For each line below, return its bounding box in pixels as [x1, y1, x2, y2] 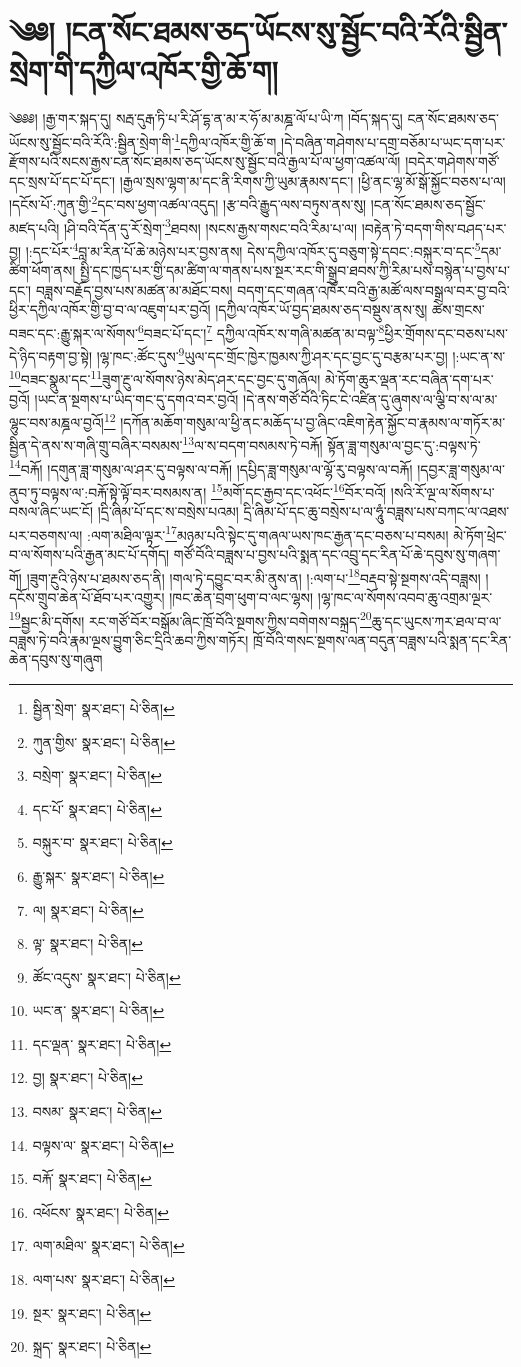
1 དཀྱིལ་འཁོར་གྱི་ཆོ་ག [174, 128, 277, 152]
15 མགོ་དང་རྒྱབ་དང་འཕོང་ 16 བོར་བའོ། [210, 478, 387, 502]
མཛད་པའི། [9, 217, 60, 238]
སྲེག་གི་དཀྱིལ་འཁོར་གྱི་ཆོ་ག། [9, 50, 278, 91]
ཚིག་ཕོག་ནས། [9, 260, 76, 281]
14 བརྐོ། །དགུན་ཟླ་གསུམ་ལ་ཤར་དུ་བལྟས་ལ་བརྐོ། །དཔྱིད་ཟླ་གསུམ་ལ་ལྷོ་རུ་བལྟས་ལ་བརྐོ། [9, 455, 413, 479]
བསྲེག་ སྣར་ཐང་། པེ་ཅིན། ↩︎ [32, 765, 163, 786]
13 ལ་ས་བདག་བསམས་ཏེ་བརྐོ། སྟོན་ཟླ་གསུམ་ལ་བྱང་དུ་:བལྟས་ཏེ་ [182, 432, 481, 456]
